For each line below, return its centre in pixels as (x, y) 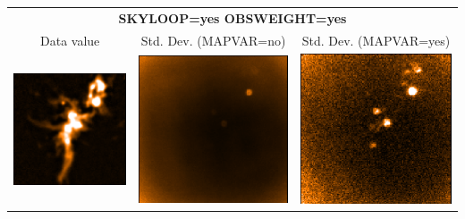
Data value (70, 40)
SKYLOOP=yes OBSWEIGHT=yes (232, 17)
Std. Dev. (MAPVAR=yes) (376, 40)
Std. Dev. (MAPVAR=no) (213, 40)
